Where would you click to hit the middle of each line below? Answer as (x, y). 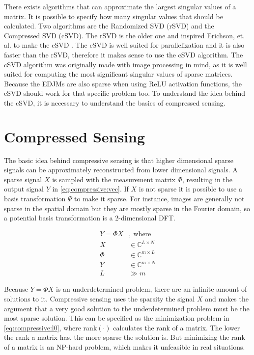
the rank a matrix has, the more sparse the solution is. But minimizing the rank (125, 337)
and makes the (227, 299)
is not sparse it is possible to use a (190, 189)
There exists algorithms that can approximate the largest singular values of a (120, 6)
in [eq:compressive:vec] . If (90, 189)
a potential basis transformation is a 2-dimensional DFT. (90, 218)
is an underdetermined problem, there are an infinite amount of (151, 289)
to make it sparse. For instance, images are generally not (159, 199)
